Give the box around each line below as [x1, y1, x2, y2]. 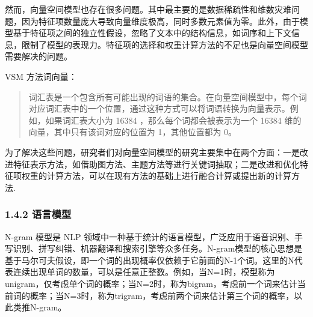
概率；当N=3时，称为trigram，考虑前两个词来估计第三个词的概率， [29, 289, 294, 301]
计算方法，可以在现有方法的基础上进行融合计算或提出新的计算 [46, 169, 291, 182]
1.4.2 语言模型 [5, 207, 72, 222]
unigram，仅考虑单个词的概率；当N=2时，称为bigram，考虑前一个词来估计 [5, 277, 297, 289]
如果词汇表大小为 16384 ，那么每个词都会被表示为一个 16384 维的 [45, 113, 302, 126]
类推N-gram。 [13, 301, 67, 313]
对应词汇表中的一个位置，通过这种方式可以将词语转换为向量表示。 [28, 102, 290, 115]
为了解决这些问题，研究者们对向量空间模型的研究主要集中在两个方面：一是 [5, 145, 300, 158]
